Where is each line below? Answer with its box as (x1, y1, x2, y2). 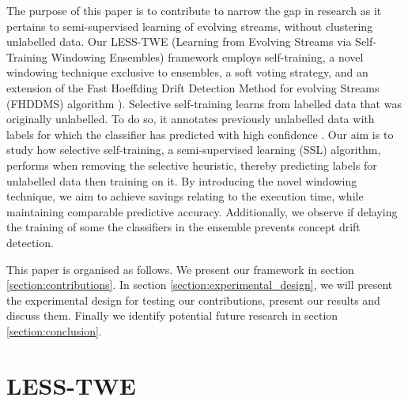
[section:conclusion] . (6, 322, 102, 339)
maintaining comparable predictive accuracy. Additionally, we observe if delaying (6, 203, 398, 219)
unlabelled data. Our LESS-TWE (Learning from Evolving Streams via (6, 33, 352, 50)
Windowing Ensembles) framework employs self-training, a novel (51, 48, 364, 65)
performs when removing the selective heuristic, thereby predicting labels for (6, 156, 377, 173)
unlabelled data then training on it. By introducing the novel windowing (6, 172, 357, 189)
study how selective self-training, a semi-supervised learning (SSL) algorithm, (6, 141, 381, 158)
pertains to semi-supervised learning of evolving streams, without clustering (6, 17, 373, 34)
